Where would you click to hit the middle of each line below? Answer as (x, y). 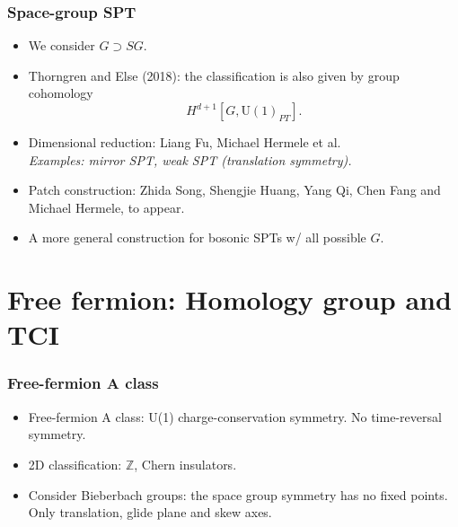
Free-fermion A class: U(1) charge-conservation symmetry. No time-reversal (235, 416)
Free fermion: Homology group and (229, 299)
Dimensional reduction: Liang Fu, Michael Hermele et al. (185, 142)
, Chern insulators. (185, 464)
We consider (62, 45)
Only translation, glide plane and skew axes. (150, 512)
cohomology (61, 93)
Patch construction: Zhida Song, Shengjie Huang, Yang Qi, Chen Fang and (234, 190)
